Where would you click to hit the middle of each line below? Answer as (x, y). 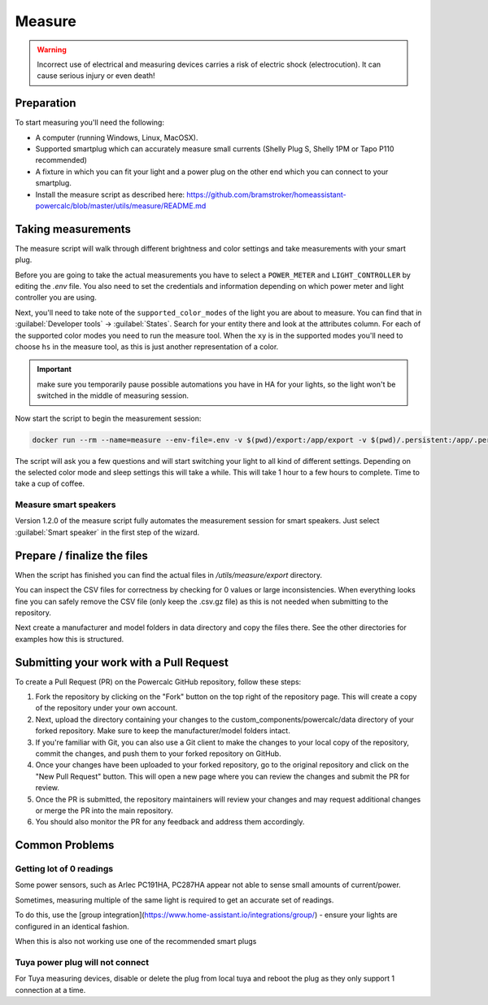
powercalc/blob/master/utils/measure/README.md (121, 205)
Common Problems (65, 845)
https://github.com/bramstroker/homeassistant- (266, 194)
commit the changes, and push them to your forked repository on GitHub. (158, 754)
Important (54, 369)
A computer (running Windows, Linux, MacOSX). (117, 138)
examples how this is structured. (70, 639)
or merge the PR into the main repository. (105, 811)
